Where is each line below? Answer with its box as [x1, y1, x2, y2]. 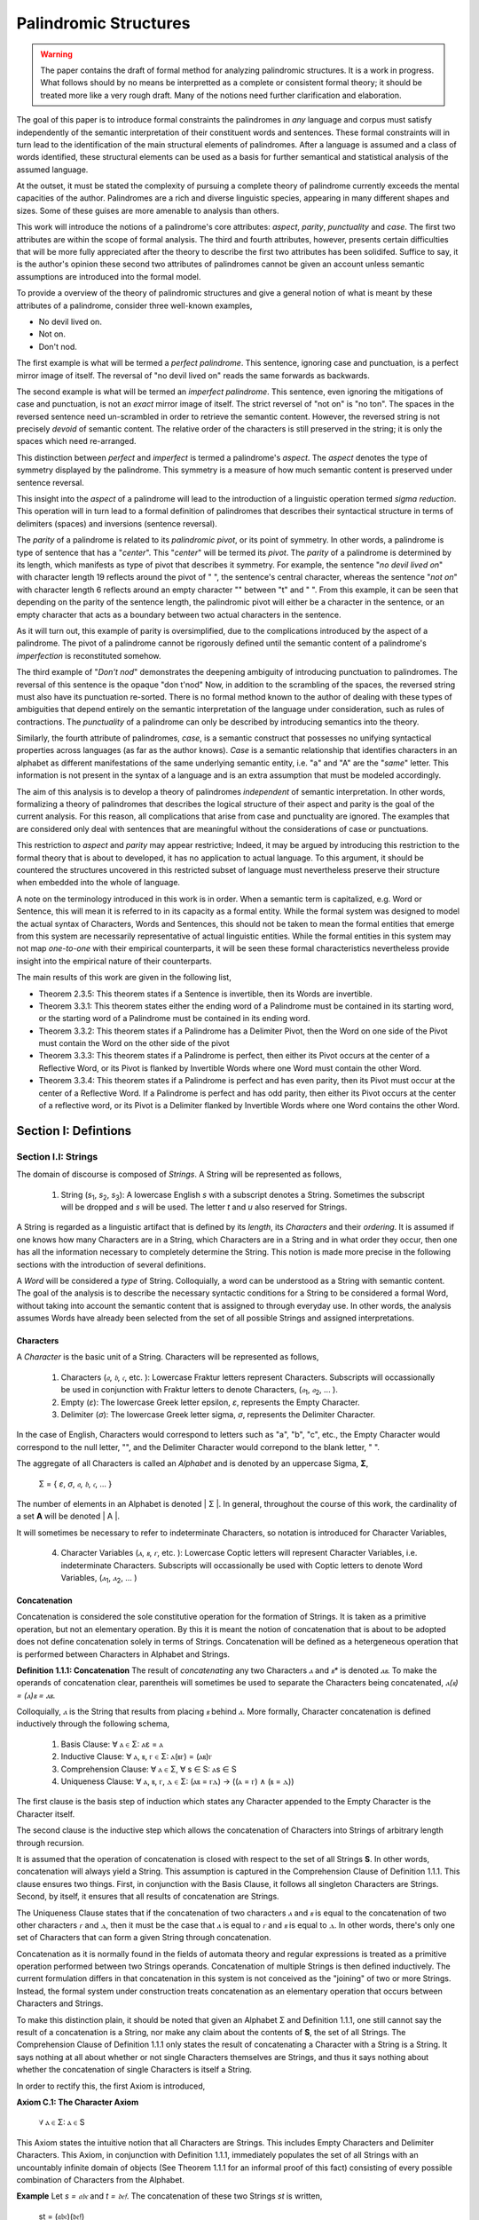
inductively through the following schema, [16, 1718, 170, 1729]
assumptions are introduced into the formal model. [16, 271, 201, 281]
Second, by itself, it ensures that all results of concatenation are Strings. [16, 1891, 279, 1902]
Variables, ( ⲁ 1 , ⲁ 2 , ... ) [60, 1572, 137, 1585]
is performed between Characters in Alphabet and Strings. [16, 1648, 231, 1660]
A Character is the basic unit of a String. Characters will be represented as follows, [16, 1352, 319, 1362]
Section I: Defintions [16, 1123, 132, 1138]
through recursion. [16, 1837, 84, 1848]
